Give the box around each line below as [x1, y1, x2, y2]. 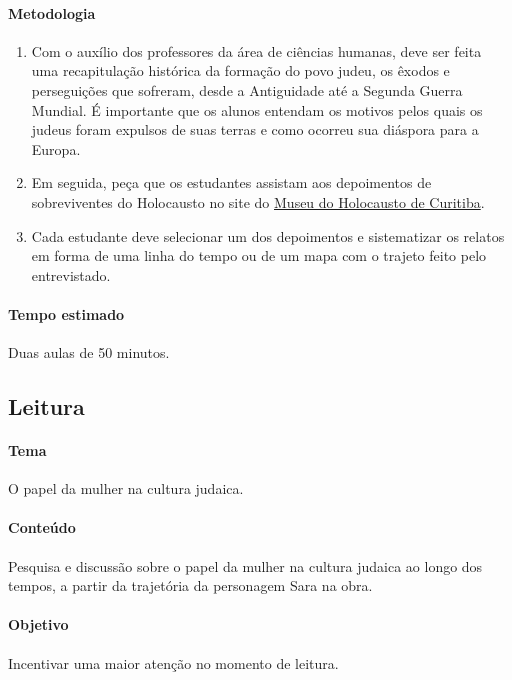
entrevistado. [31, 264, 111, 285]
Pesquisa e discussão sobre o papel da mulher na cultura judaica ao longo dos [8, 555, 483, 576]
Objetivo [8, 614, 69, 635]
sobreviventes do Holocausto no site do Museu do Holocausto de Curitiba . [31, 191, 485, 212]
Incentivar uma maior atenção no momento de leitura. [8, 652, 339, 673]
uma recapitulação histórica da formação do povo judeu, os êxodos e [31, 60, 450, 81]
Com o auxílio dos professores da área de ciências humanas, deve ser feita [31, 40, 482, 61]
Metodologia [8, 2, 96, 23]
